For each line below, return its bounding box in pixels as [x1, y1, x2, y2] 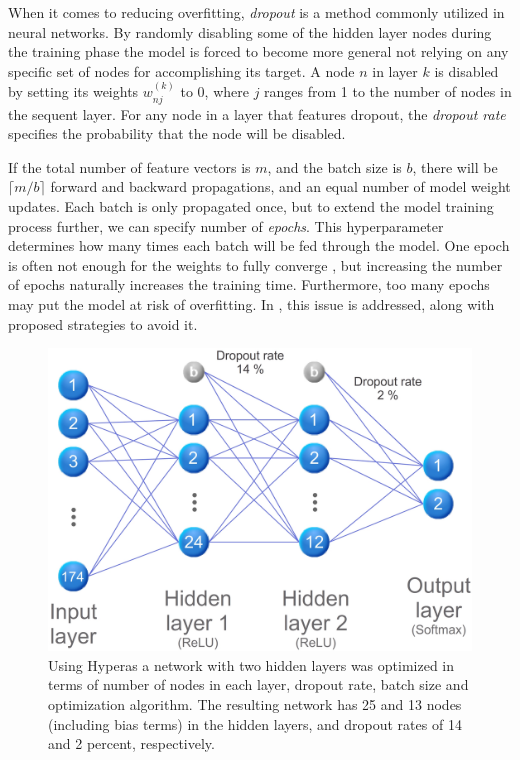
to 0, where [180, 81, 249, 102]
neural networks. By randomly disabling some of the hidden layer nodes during [8, 21, 492, 42]
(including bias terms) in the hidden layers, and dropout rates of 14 [48, 713, 462, 734]
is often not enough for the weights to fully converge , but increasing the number [8, 254, 503, 275]
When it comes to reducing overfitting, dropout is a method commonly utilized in [8, 2, 505, 22]
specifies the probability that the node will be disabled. [8, 123, 346, 144]
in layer [372, 60, 418, 81]
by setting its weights [8, 81, 139, 102]
